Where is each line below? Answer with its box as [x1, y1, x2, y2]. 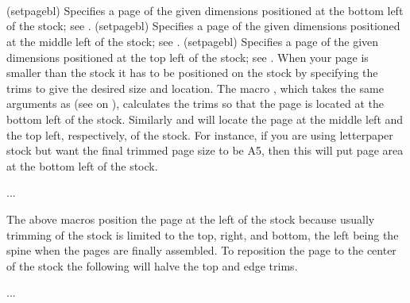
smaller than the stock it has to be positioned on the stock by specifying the [6, 64, 378, 81]
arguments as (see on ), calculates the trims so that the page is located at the [6, 95, 384, 112]
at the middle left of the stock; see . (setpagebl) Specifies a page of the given [6, 33, 379, 49]
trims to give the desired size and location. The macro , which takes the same [6, 79, 384, 96]
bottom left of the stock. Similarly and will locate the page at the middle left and [6, 110, 404, 127]
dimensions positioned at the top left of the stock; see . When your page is [6, 48, 369, 65]
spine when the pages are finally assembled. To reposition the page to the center [6, 242, 396, 259]
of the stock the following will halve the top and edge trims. [6, 257, 298, 274]
